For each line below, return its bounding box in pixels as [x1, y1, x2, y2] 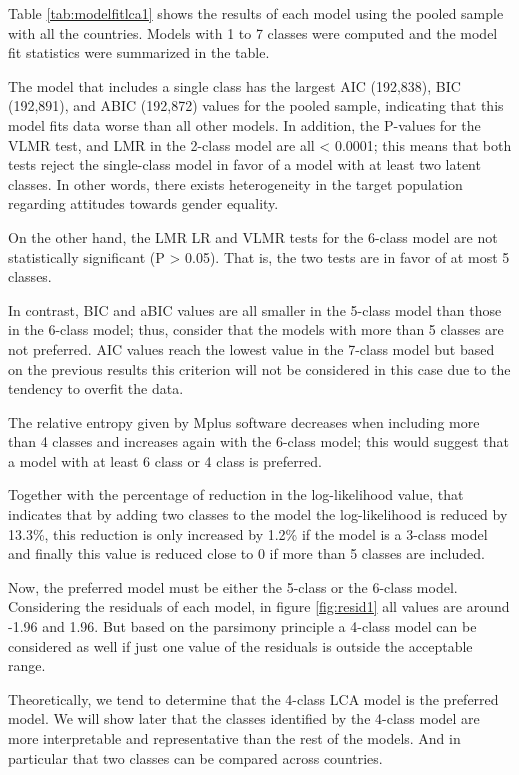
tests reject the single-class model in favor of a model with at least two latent [8, 154, 481, 175]
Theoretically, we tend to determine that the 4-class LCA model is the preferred [8, 688, 499, 709]
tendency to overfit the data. [8, 378, 184, 399]
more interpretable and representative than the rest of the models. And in [8, 728, 461, 748]
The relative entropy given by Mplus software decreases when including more [8, 411, 480, 432]
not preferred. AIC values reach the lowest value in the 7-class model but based [8, 338, 495, 359]
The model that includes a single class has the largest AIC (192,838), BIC [8, 75, 461, 96]
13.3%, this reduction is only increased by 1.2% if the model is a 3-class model [8, 523, 488, 544]
